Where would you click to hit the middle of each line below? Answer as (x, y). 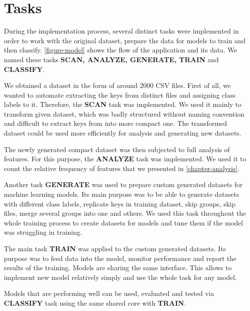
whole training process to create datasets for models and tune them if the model (124, 222)
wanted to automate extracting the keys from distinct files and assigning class (120, 95)
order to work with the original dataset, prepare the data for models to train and (125, 40)
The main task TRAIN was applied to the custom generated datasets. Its (115, 248)
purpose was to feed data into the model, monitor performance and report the (120, 258)
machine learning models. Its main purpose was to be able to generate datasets (122, 194)
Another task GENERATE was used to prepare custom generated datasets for (123, 184)
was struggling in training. (43, 232)
